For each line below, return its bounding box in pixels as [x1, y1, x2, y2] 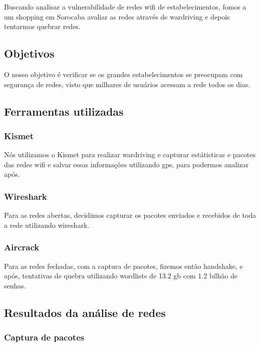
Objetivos [4, 46, 55, 61]
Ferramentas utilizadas [4, 103, 124, 119]
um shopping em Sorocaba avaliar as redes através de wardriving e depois [4, 11, 230, 22]
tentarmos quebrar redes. [4, 21, 81, 32]
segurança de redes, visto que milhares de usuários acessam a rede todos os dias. [4, 79, 250, 89]
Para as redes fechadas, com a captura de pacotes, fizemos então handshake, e [4, 260, 243, 271]
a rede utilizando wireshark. [4, 219, 90, 230]
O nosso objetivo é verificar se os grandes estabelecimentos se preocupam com [4, 69, 243, 79]
